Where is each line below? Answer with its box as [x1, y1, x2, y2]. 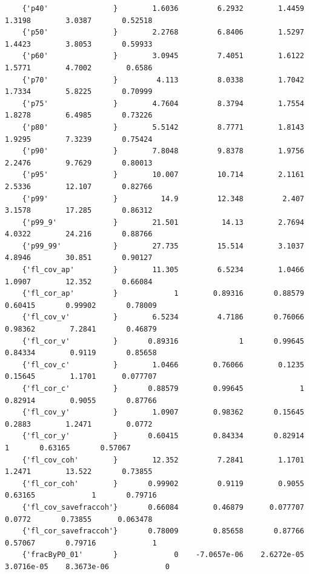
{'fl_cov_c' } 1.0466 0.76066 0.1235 [22, 360, 304, 369]
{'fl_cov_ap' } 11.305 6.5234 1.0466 [22, 265, 304, 275]
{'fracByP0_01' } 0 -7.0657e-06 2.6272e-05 [22, 550, 304, 559]
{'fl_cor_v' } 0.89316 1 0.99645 [22, 336, 304, 345]
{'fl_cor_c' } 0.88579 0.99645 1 [22, 384, 304, 393]
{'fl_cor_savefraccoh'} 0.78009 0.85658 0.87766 [22, 527, 304, 536]
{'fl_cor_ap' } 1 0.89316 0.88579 [22, 289, 304, 298]
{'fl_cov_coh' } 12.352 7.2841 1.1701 [22, 455, 304, 464]
